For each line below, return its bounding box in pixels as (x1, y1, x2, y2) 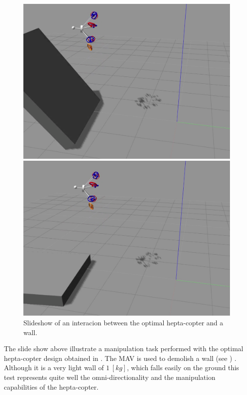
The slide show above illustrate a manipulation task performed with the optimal (4, 343, 244, 354)
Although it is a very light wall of (4, 362, 104, 373)
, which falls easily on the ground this (127, 362, 239, 373)
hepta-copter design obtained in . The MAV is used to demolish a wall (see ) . (4, 353, 237, 363)
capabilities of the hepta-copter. (4, 381, 99, 392)
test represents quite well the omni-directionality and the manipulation (4, 372, 215, 382)
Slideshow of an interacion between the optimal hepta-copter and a (23, 317, 224, 327)
